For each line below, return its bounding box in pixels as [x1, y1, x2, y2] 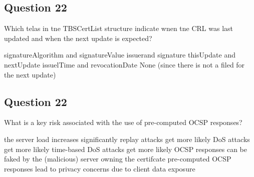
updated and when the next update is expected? [4, 32, 152, 43]
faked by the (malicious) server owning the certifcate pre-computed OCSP [4, 153, 231, 164]
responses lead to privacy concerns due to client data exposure [4, 163, 195, 173]
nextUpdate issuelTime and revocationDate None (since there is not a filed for [4, 59, 245, 69]
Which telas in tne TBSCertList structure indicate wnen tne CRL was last [4, 23, 233, 33]
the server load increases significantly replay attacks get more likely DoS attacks [4, 133, 250, 144]
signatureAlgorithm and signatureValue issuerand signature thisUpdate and [4, 49, 235, 60]
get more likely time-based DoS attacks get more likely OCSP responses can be [4, 143, 247, 154]
